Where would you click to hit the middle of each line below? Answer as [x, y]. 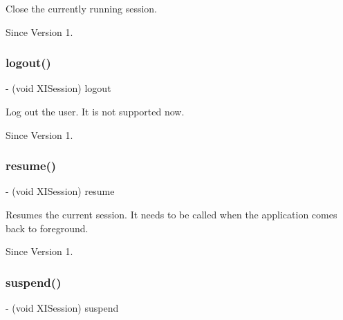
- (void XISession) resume [60, 191]
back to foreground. [47, 228]
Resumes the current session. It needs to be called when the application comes [171, 214]
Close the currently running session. [81, 8]
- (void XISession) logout [58, 88]
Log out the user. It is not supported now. [95, 111]
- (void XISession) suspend [62, 308]
